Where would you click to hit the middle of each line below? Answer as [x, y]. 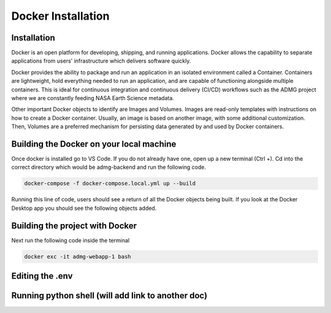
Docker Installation [60, 16]
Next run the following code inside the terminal [70, 240]
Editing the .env [42, 276]
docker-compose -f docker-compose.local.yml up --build [110, 184]
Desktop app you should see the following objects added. [84, 208]
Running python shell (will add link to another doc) [109, 296]
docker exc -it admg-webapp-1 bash [78, 257]
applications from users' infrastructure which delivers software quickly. [101, 61]
